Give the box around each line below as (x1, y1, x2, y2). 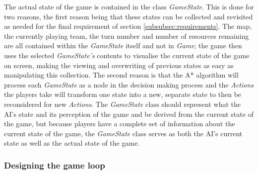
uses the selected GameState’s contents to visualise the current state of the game (4, 50, 250, 60)
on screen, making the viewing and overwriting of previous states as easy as (4, 60, 234, 70)
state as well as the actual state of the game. (4, 138, 140, 148)
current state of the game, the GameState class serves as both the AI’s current (4, 128, 243, 138)
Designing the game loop (4, 159, 105, 171)
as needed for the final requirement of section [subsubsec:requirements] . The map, (4, 21, 252, 31)
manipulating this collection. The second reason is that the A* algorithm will (4, 70, 239, 80)
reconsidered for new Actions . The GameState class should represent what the (4, 98, 241, 109)
